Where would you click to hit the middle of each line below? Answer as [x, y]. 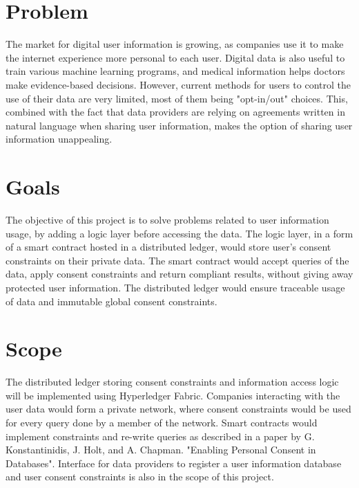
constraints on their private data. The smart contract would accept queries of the [177, 260]
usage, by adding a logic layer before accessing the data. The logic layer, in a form [179, 233]
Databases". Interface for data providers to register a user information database [174, 463]
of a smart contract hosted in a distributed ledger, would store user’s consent [168, 247]
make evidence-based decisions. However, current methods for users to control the [178, 84]
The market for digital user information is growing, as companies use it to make [175, 44]
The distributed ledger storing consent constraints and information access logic [172, 382]
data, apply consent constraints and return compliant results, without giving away [179, 274]
